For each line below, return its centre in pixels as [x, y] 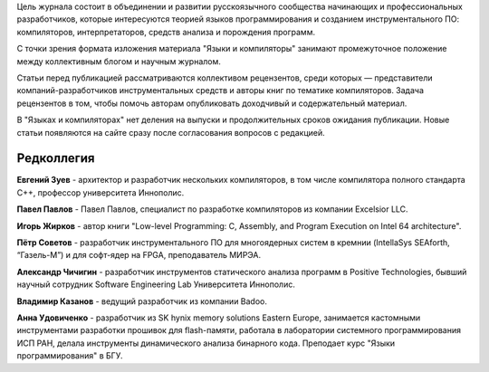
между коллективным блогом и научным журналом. [119, 61]
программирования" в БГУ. [70, 356]
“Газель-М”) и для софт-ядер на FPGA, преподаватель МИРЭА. [139, 255]
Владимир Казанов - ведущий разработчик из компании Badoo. [142, 301]
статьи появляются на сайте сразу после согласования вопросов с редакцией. [171, 132]
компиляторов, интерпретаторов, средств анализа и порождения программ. [166, 32]
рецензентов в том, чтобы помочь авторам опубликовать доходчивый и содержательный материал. [212, 103]
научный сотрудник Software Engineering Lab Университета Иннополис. [156, 284]
